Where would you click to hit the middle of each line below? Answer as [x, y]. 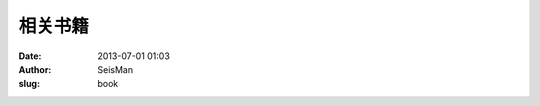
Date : [30, 56]
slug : [29, 84]
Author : [35, 69]
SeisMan [115, 69]
